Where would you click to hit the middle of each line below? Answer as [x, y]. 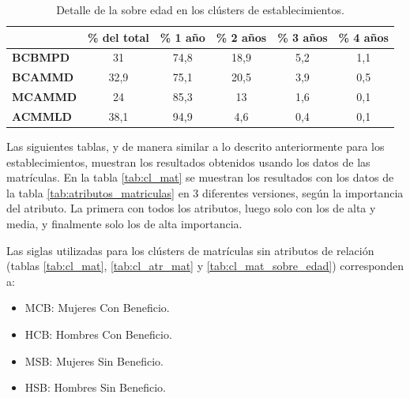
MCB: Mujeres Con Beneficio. [97, 308]
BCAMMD [43, 77]
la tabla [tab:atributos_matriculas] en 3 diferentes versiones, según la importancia [205, 192]
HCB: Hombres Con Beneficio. [98, 334]
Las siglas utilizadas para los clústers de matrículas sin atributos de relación [190, 250]
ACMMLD [42, 116]
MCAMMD [45, 97]
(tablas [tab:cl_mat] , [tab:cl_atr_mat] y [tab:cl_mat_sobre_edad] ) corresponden [205, 266]
